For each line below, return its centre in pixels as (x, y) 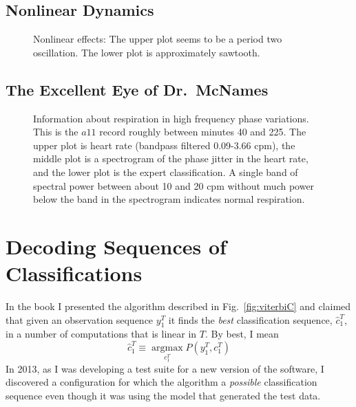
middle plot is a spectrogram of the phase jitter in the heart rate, (171, 158)
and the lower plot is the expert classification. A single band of (166, 172)
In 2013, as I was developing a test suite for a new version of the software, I (165, 368)
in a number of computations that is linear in (101, 334)
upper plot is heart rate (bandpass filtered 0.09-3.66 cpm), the (164, 145)
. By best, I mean (242, 334)
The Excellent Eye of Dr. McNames (137, 89)
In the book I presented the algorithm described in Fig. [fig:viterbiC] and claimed (178, 306)
